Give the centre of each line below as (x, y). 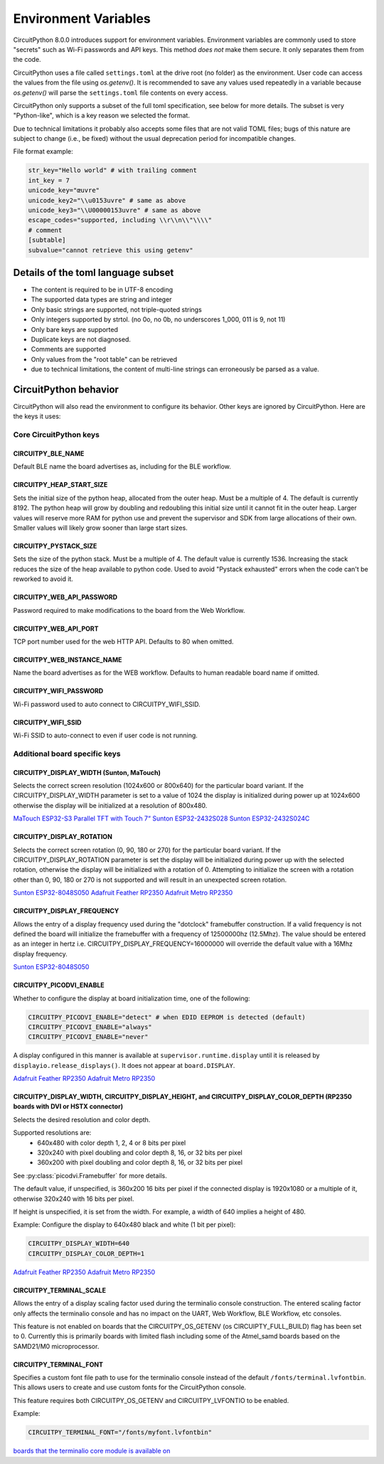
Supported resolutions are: (52, 1133)
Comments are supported (69, 349)
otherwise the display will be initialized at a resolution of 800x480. (110, 805)
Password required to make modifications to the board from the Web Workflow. (129, 610)
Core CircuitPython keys (56, 435)
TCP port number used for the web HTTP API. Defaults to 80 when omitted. (123, 641)
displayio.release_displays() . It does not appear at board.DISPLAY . (124, 1065)
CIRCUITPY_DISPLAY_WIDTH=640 (79, 1244)
